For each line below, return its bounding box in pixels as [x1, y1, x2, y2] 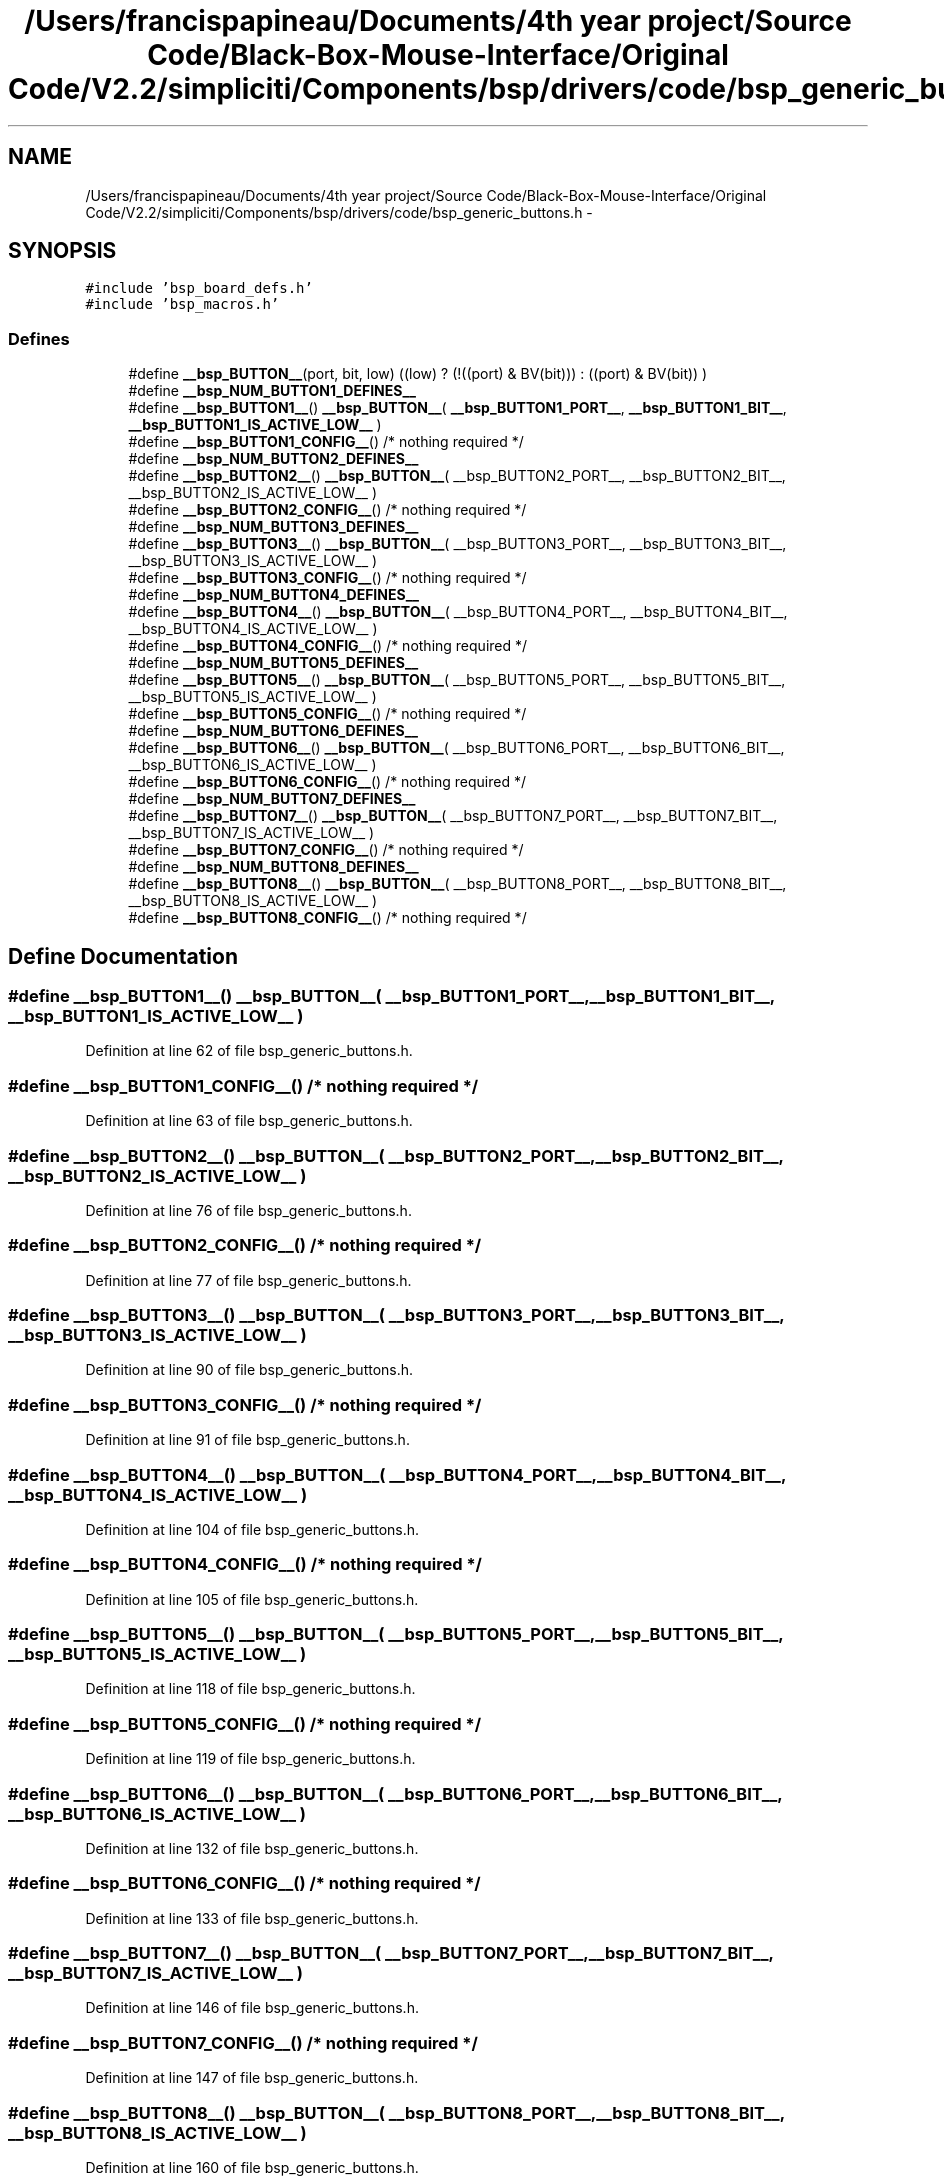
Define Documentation [8, 943, 238, 969]
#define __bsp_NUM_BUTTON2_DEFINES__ [128, 450, 419, 468]
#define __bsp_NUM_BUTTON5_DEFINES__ [128, 654, 419, 672]
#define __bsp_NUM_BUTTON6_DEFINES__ [128, 722, 418, 740]
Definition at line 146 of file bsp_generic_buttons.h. [85, 1999, 419, 2017]
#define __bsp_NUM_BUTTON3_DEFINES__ [128, 518, 419, 536]
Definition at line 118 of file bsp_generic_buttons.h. [85, 1680, 416, 1698]
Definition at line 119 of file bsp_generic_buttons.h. [85, 1750, 416, 1768]
